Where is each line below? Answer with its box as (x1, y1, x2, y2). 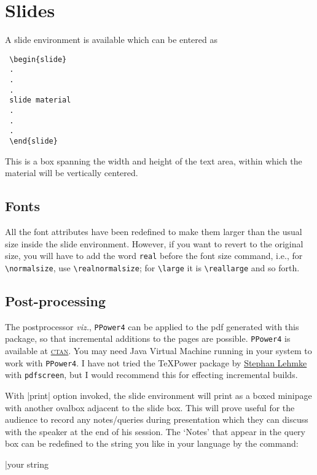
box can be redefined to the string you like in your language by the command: (5, 437, 299, 450)
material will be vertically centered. (5, 166, 138, 179)
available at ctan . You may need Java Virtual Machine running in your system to (5, 344, 312, 357)
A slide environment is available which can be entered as (5, 33, 217, 46)
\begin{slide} (9, 55, 67, 64)
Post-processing (5, 291, 106, 310)
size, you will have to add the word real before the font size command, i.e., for (5, 249, 303, 262)
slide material (9, 96, 71, 105)
